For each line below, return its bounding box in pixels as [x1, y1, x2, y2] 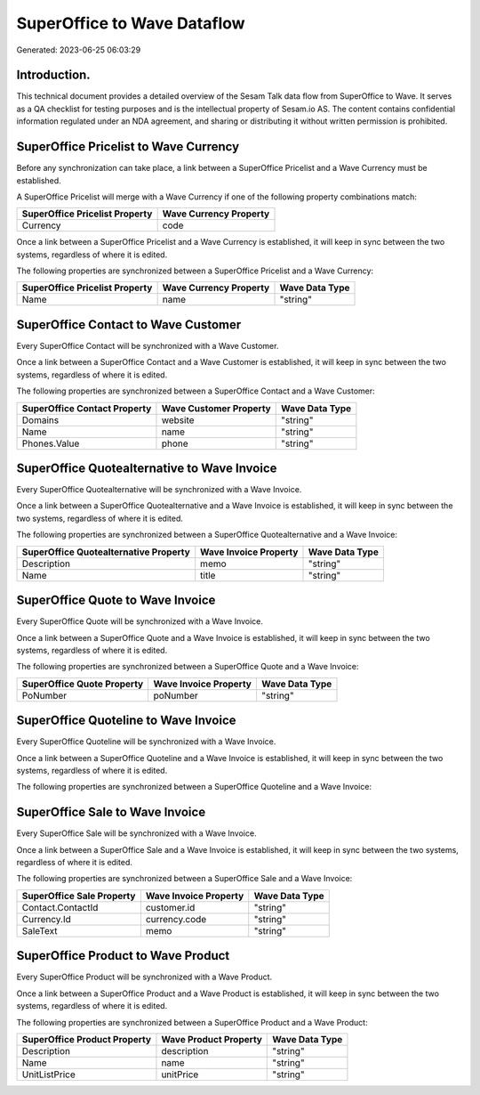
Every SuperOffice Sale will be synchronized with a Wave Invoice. [16, 828, 257, 839]
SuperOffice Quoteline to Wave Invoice [16, 713, 236, 728]
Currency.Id [21, 912, 71, 925]
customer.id [145, 901, 196, 913]
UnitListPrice [21, 1068, 76, 1081]
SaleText [21, 924, 58, 937]
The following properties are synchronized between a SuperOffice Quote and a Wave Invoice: [16, 661, 359, 672]
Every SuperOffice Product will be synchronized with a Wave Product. [16, 971, 273, 983]
